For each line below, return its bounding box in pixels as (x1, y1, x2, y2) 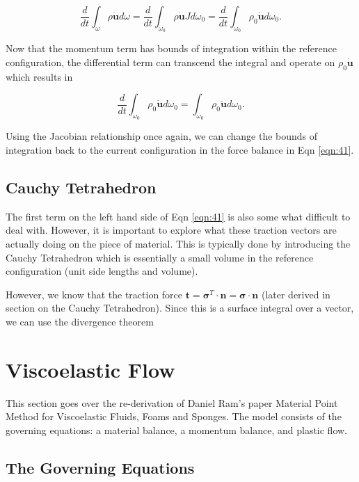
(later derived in (261, 287, 330, 301)
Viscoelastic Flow (6, 355, 175, 383)
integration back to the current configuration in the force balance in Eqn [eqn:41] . (6, 142, 354, 156)
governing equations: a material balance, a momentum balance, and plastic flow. (6, 422, 348, 437)
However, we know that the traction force (6, 287, 183, 301)
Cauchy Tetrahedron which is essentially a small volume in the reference (6, 250, 314, 264)
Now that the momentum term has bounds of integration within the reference (6, 41, 337, 56)
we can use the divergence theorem (6, 314, 154, 328)
